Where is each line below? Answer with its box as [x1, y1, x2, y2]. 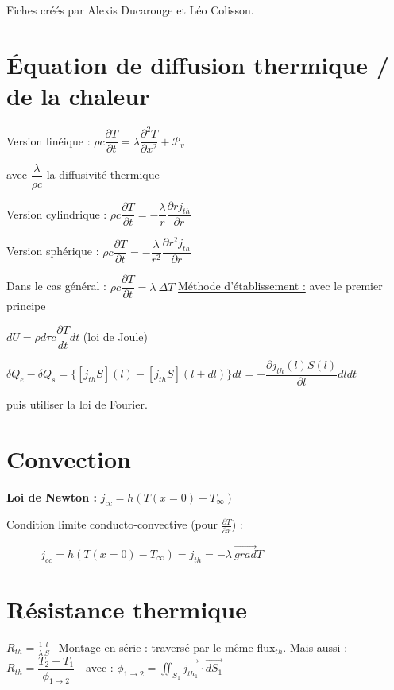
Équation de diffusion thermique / [6, 48, 389, 80]
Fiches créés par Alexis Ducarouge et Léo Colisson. [6, 2, 254, 17]
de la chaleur [6, 79, 150, 111]
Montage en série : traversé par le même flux [58, 638, 276, 655]
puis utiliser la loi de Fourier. [6, 395, 148, 412]
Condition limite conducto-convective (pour [6, 516, 218, 533]
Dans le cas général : [6, 277, 106, 294]
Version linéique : [6, 132, 91, 149]
